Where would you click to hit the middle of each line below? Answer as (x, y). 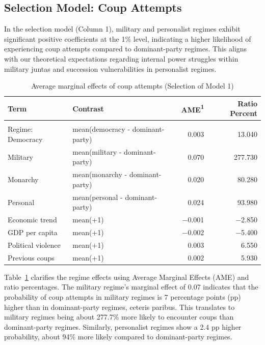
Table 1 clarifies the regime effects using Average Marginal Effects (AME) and (127, 277)
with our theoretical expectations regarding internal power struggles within (121, 58)
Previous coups (31, 257)
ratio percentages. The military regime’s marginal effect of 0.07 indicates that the (131, 287)
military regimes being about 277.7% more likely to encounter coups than (119, 317)
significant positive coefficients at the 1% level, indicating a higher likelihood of (128, 38)
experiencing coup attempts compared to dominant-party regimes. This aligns (126, 49)
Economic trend (32, 220)
